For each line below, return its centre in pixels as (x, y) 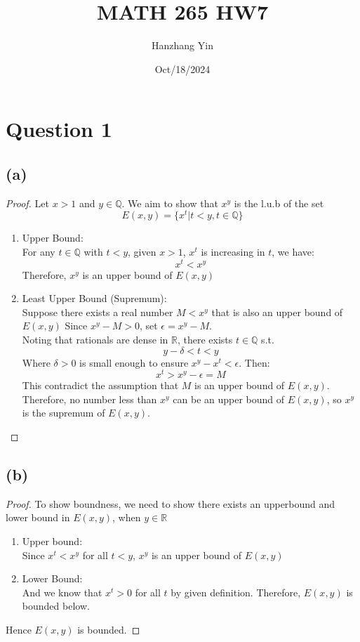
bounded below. (56, 606)
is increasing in (233, 251)
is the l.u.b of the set (279, 203)
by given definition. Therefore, (236, 592)
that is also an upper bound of (277, 312)
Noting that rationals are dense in (95, 340)
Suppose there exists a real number (98, 312)
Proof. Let (27, 203)
